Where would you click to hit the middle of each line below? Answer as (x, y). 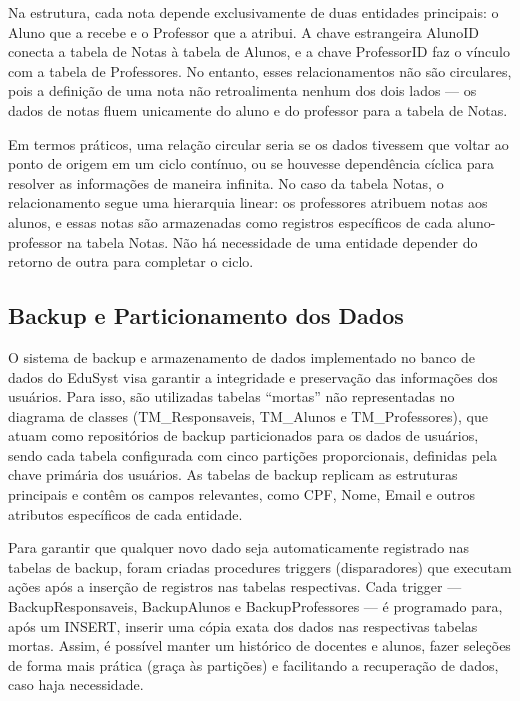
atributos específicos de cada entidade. (125, 513)
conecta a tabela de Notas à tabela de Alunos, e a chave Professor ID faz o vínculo (259, 51)
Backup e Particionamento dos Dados (206, 315)
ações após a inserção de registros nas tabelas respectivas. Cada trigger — (235, 586)
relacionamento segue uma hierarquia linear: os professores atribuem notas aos (248, 202)
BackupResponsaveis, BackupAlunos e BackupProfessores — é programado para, (255, 606)
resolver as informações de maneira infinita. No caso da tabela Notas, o (226, 182)
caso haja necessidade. (76, 684)
